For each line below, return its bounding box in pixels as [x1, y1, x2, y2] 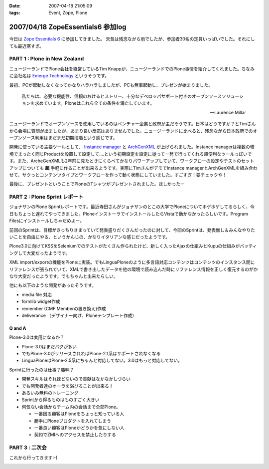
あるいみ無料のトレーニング [21, 390, 79, 396]
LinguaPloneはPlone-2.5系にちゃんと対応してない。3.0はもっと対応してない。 [21, 357, 183, 364]
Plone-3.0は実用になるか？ [9, 334, 65, 340]
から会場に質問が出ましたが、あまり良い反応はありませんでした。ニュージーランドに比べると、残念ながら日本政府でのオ [9, 128, 258, 134]
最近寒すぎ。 [17, 43, 44, 49]
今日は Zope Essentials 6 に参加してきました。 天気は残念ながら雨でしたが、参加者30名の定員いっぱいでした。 [9, 36, 238, 42]
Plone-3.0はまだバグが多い [21, 343, 77, 349]
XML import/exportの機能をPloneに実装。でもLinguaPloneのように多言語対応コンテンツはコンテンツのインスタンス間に [9, 259, 255, 265]
